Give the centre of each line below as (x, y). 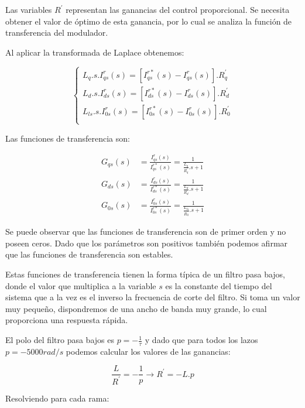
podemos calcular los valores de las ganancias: (148, 351)
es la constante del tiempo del (219, 285)
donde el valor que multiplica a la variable (81, 285)
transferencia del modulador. (57, 32)
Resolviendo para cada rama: (57, 398)
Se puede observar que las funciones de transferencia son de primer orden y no (146, 232)
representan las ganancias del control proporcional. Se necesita (178, 9)
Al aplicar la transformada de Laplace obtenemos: (95, 52)
